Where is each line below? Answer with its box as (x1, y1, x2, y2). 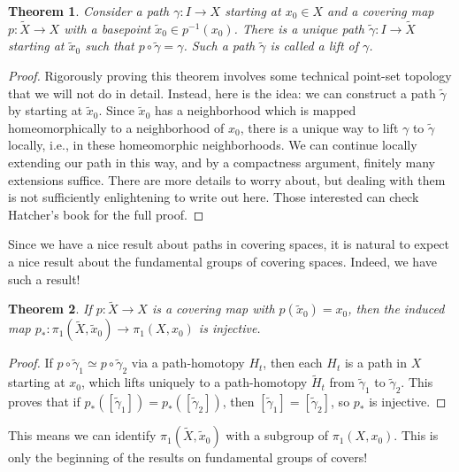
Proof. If (8, 353, 53, 372)
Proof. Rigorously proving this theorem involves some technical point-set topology (8, 66, 452, 84)
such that (85, 36, 134, 55)
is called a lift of (270, 36, 359, 55)
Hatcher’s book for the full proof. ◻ (8, 205, 204, 223)
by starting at (8, 101, 83, 120)
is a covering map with (151, 299, 275, 318)
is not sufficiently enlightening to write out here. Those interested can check (8, 188, 419, 206)
